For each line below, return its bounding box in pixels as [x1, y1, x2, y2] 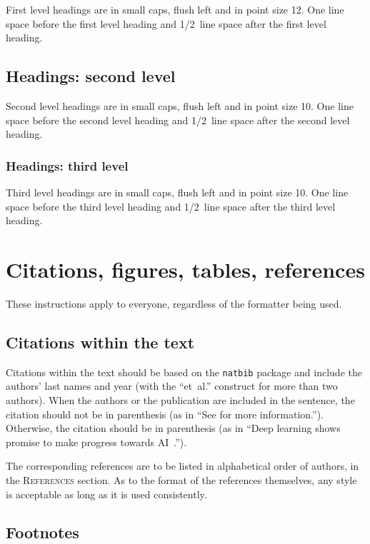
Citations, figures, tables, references [6, 254, 365, 283]
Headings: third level [6, 156, 129, 174]
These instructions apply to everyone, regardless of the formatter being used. [6, 296, 342, 311]
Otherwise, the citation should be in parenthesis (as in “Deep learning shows [6, 420, 341, 435]
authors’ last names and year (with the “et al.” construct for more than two [6, 378, 338, 393]
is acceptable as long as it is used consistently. [6, 486, 207, 501]
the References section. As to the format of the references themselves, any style [6, 472, 357, 487]
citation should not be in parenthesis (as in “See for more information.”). [6, 406, 324, 421]
